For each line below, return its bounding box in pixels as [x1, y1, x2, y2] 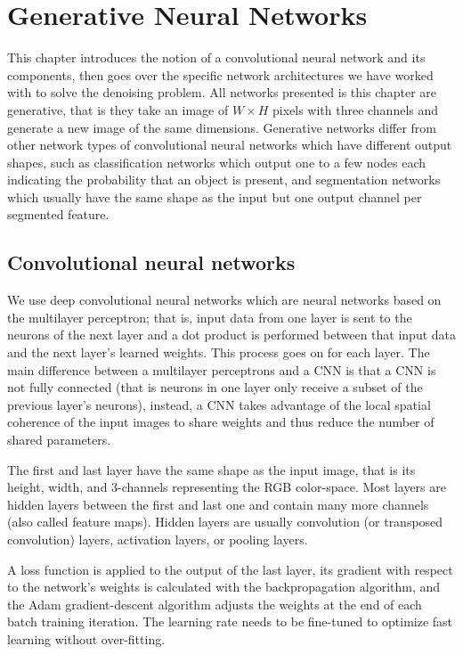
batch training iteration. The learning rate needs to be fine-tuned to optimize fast [7, 612, 453, 631]
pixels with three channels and [272, 100, 439, 119]
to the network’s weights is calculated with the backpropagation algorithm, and [7, 577, 441, 596]
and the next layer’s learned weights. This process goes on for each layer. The [7, 343, 430, 362]
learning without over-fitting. [7, 629, 166, 648]
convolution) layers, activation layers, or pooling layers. [7, 529, 308, 548]
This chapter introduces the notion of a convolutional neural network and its [7, 48, 426, 67]
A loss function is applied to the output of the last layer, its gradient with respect [7, 560, 453, 578]
